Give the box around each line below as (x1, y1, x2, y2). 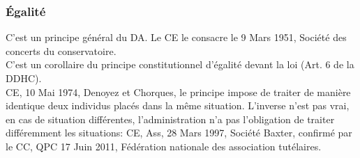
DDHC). (6, 71, 42, 85)
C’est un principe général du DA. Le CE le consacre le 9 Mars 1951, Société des (6, 30, 347, 45)
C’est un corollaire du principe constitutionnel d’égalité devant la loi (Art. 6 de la (6, 57, 354, 72)
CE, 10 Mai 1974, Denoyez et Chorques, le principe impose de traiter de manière (6, 84, 351, 99)
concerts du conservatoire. (6, 43, 117, 58)
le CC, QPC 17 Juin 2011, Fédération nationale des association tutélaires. (6, 139, 322, 153)
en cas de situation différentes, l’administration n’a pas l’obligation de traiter (6, 111, 335, 126)
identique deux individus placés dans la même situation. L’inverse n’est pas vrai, (6, 98, 350, 113)
